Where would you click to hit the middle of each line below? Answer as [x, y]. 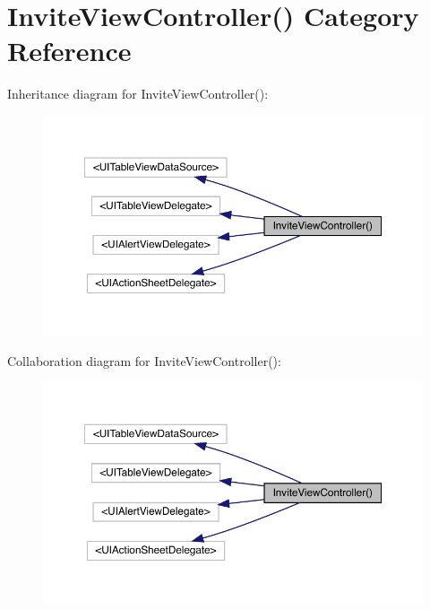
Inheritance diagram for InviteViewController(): [138, 94]
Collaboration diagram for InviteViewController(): [144, 360]
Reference [69, 51]
